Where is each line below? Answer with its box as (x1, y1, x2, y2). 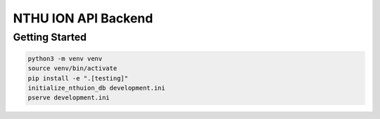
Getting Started (13, 31, 87, 43)
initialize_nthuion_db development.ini (27, 84, 165, 92)
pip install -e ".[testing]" (27, 74, 129, 82)
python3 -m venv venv (27, 55, 103, 62)
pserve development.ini (27, 94, 110, 101)
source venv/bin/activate (27, 64, 118, 73)
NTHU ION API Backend (13, 10, 153, 26)
